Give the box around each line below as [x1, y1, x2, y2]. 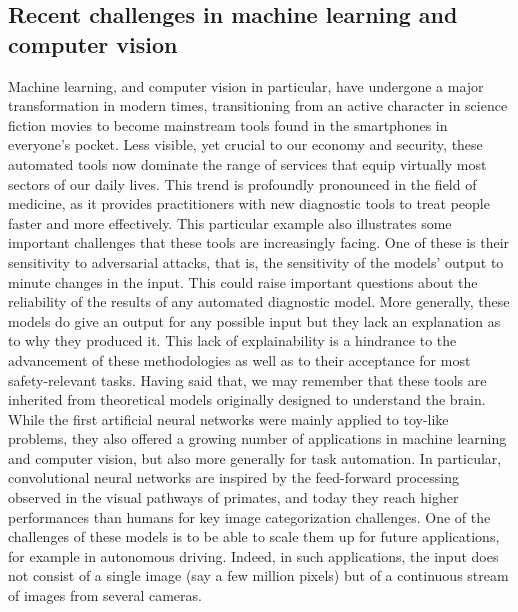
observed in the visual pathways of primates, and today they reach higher [8, 487, 459, 508]
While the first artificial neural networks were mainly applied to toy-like [8, 408, 449, 429]
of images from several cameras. [8, 585, 202, 606]
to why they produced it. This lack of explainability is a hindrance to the [8, 330, 457, 351]
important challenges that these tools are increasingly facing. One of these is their [8, 232, 510, 253]
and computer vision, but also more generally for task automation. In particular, [8, 447, 502, 468]
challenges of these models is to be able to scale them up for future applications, [8, 526, 500, 547]
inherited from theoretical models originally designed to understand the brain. [8, 389, 486, 410]
